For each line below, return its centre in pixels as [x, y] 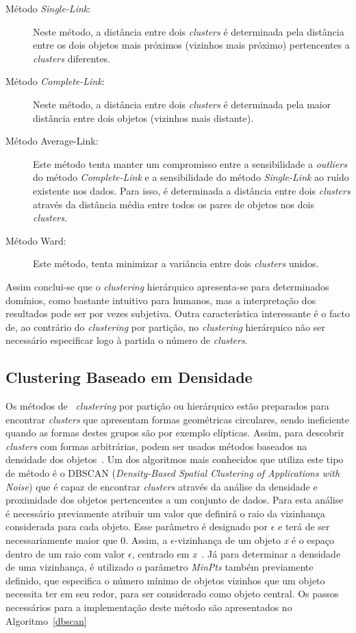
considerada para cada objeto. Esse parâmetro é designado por [137, 526]
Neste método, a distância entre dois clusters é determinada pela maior [182, 104]
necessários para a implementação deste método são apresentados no [149, 607]
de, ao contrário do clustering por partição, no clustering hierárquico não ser [165, 326]
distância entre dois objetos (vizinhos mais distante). [143, 117]
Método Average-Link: [52, 141]
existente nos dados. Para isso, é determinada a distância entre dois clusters [192, 190]
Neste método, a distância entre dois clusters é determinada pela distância [189, 31]
